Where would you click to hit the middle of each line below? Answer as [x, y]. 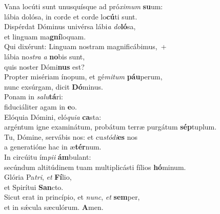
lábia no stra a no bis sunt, [45, 56]
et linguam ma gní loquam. [45, 36]
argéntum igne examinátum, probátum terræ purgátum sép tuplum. [111, 127]
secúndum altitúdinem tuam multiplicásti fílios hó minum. [95, 167]
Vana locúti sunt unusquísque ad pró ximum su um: [84, 6]
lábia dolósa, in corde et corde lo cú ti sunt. [71, 16]
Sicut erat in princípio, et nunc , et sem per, [72, 197]
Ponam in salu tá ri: [34, 97]
